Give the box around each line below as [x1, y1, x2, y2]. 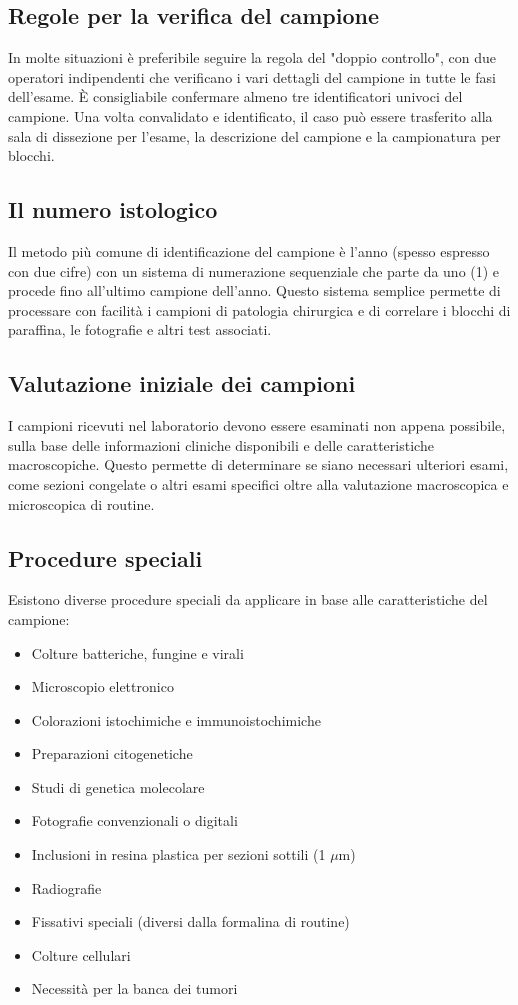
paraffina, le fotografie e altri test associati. [8, 319, 272, 340]
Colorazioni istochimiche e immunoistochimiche [31, 709, 321, 730]
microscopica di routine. [8, 493, 155, 514]
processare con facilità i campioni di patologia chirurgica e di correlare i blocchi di [8, 299, 511, 320]
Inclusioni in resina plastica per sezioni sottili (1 [31, 844, 326, 865]
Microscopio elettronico [31, 676, 174, 697]
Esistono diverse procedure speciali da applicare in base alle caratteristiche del [8, 589, 488, 610]
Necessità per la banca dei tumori [31, 978, 238, 999]
